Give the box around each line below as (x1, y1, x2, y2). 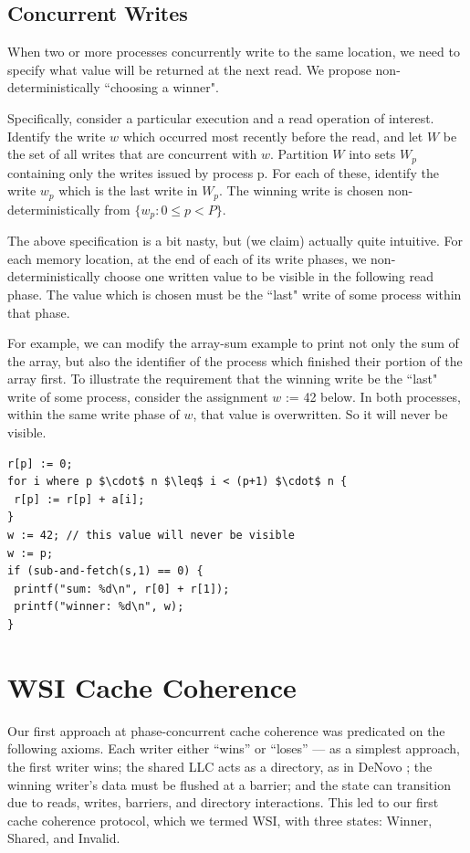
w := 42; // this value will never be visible (7, 529, 295, 542)
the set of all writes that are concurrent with (7, 144, 257, 163)
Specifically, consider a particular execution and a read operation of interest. (7, 108, 434, 127)
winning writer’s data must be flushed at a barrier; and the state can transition (7, 774, 451, 794)
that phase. (7, 302, 70, 321)
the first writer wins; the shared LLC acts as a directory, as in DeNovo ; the (7, 756, 433, 775)
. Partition (270, 144, 329, 163)
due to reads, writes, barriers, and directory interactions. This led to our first (7, 793, 439, 812)
